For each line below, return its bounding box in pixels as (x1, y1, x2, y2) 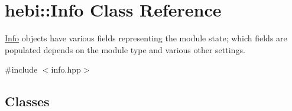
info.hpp (51, 63, 81, 76)
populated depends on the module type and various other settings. (5, 43, 245, 56)
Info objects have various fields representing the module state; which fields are (5, 32, 287, 44)
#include (5, 63, 38, 76)
